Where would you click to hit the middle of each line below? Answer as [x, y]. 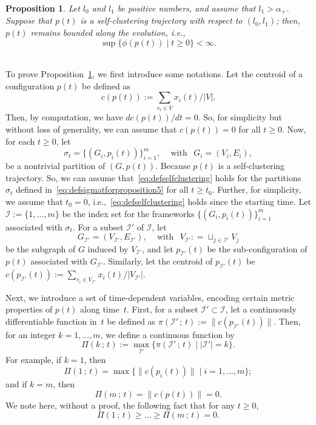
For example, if [34, 359]
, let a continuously [261, 309]
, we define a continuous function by [167, 334]
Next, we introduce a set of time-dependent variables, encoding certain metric [150, 297]
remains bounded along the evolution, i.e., [108, 33]
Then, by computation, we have [64, 117]
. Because [173, 166]
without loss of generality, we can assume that [91, 129]
